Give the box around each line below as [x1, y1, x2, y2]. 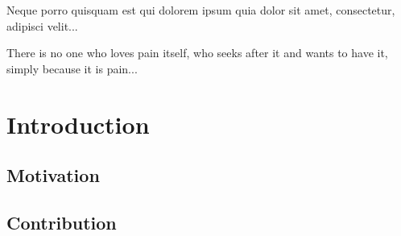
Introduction [6, 107, 150, 140]
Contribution [6, 209, 117, 234]
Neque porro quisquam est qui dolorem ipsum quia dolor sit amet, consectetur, [6, 2, 395, 18]
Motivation [6, 163, 100, 188]
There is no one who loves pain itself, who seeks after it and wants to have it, [6, 44, 388, 61]
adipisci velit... [6, 17, 78, 34]
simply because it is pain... [6, 60, 138, 77]
